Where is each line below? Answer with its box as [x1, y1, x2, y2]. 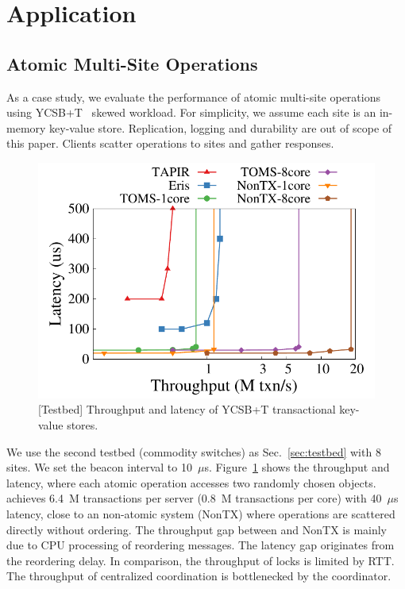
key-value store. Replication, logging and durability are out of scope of [49, 119, 392, 136]
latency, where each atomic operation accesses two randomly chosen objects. [6, 474, 376, 491]
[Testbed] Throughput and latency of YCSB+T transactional [38, 401, 336, 418]
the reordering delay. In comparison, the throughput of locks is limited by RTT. [6, 552, 395, 568]
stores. [67, 416, 98, 433]
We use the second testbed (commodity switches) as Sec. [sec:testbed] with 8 [6, 443, 381, 460]
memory [6, 119, 46, 136]
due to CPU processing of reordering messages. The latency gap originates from [6, 537, 395, 553]
